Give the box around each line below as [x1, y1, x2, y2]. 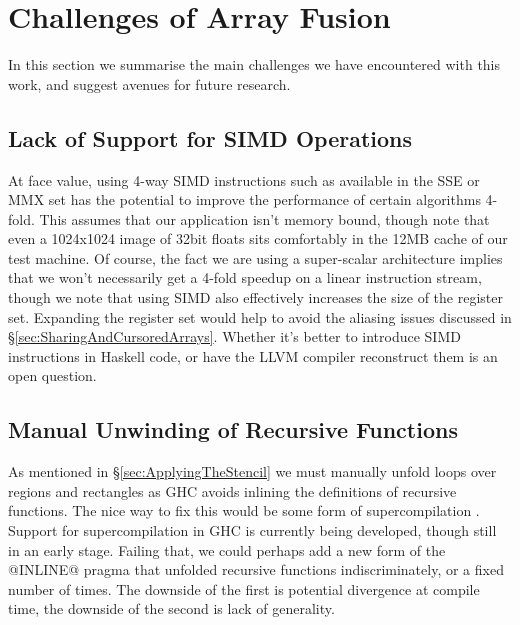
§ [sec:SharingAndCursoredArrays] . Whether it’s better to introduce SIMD [8, 326, 461, 347]
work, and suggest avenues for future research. [8, 73, 291, 94]
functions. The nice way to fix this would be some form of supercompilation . [8, 500, 480, 521]
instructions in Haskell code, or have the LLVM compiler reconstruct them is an [8, 345, 498, 366]
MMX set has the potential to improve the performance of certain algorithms [8, 189, 481, 210]
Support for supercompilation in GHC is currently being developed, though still [8, 520, 497, 541]
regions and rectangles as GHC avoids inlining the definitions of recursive [8, 480, 457, 501]
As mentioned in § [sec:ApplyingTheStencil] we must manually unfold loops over [8, 461, 497, 482]
